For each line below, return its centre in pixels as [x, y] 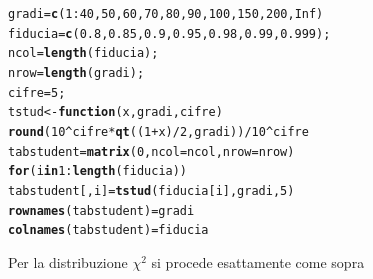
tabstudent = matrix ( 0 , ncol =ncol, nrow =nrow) [151, 151]
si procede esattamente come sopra [258, 261]
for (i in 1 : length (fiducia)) [98, 171]
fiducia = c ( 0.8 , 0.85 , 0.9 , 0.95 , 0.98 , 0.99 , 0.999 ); [169, 33]
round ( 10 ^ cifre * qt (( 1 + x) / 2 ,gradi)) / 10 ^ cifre [158, 131]
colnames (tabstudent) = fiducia [108, 230]
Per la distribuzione [68, 261]
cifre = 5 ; [37, 92]
